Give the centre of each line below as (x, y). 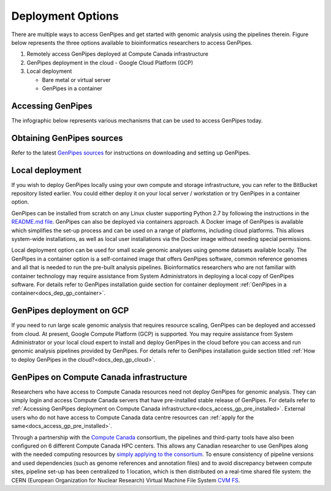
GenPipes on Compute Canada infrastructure (99, 377)
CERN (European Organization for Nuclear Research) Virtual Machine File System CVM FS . (126, 480)
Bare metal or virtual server (76, 80)
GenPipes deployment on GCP (70, 310)
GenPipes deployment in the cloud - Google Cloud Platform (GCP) (110, 63)
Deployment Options (65, 16)
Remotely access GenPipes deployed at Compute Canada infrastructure (117, 54)
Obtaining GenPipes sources (67, 138)
